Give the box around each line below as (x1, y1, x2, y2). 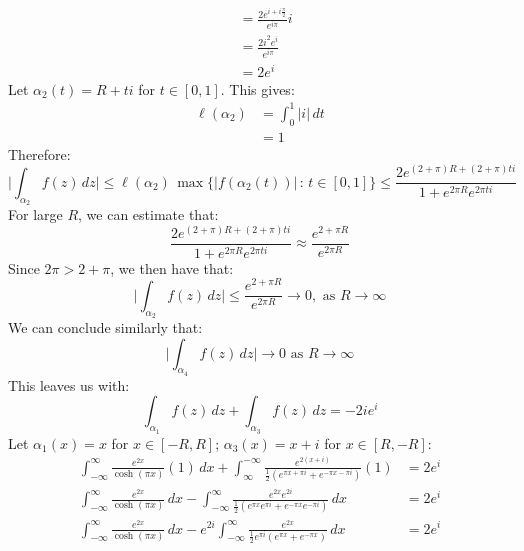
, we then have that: (110, 257, 234, 278)
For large (8, 204, 63, 225)
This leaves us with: (8, 374, 130, 395)
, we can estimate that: (78, 204, 219, 225)
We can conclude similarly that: (8, 316, 203, 337)
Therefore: (8, 143, 71, 164)
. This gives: (220, 78, 295, 99)
